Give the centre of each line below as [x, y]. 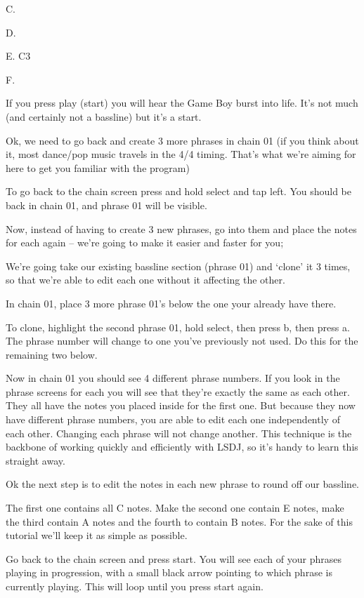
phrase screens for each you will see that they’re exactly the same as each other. [178, 391]
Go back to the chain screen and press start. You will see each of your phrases [174, 558]
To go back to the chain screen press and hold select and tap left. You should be [178, 191]
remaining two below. [52, 354]
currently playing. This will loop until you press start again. [135, 586]
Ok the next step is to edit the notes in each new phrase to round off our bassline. [182, 484]
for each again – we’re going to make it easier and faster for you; [145, 242]
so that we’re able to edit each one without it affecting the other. [145, 280]
